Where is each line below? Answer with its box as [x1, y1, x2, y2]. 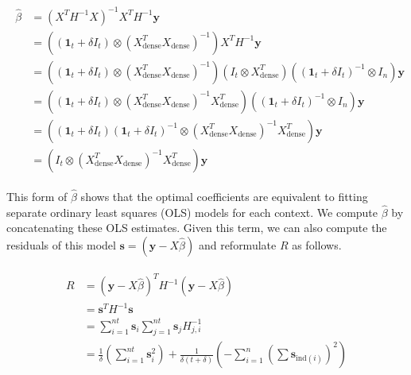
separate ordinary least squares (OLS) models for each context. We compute [6, 203, 378, 220]
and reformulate [198, 236, 277, 253]
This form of [6, 187, 68, 204]
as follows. [292, 236, 342, 253]
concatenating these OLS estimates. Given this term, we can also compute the [6, 219, 387, 236]
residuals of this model [6, 236, 116, 253]
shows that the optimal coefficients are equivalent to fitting [80, 187, 368, 204]
